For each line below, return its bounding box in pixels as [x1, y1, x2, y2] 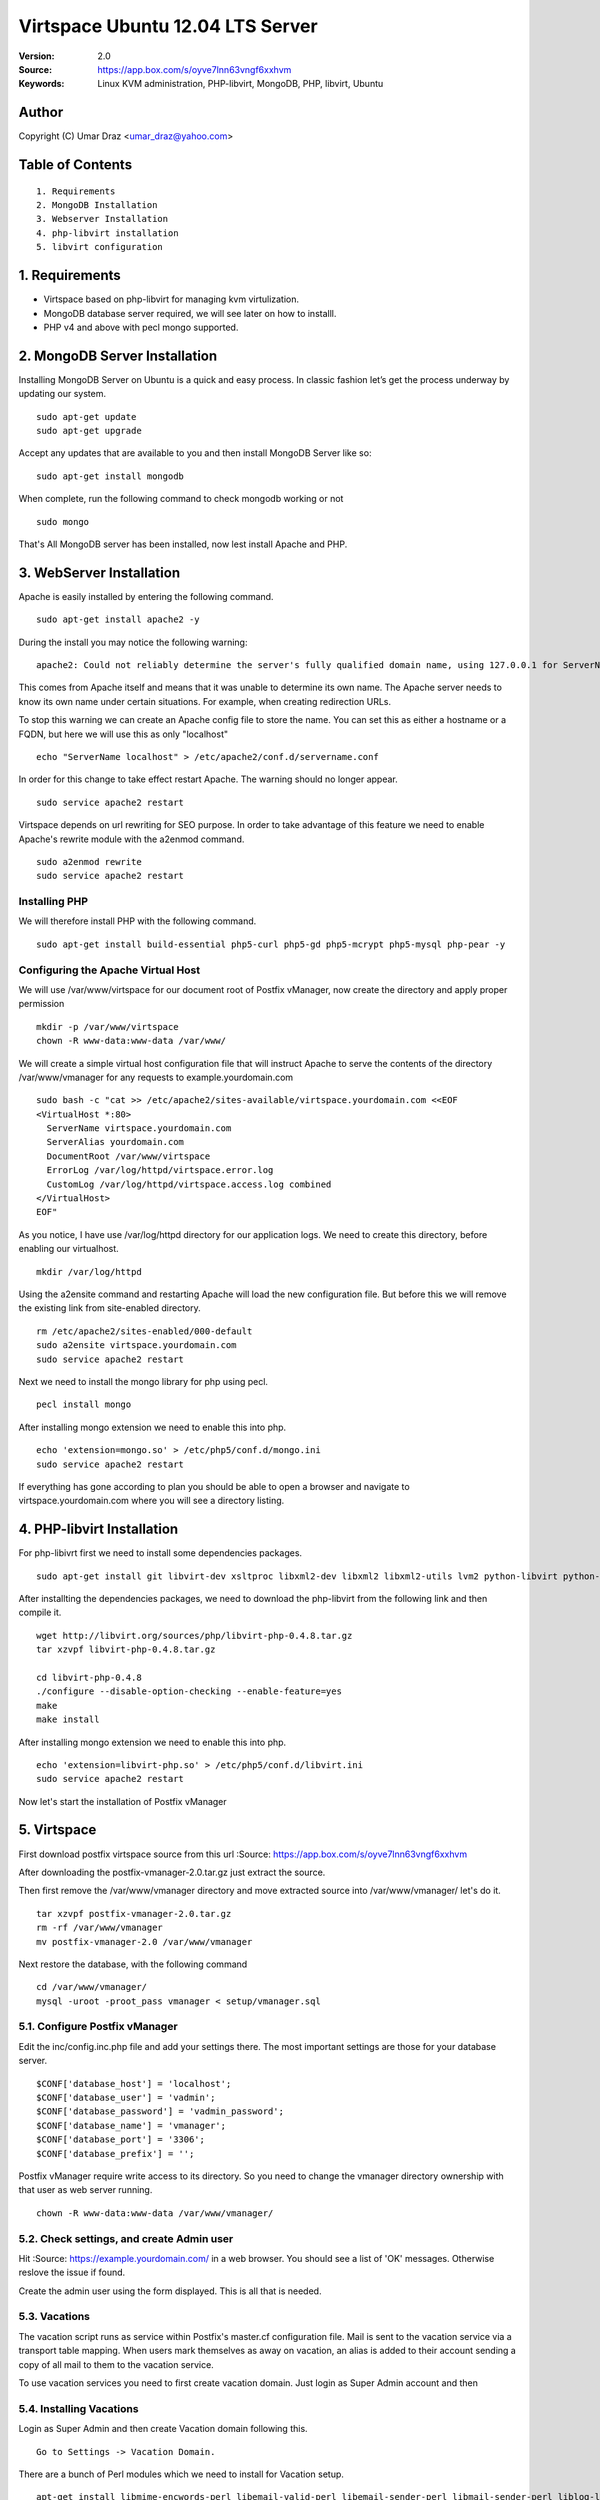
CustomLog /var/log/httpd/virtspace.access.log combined [46, 1178, 332, 1190]
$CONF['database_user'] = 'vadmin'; [36, 2092, 216, 2104]
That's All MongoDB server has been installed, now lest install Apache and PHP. [18, 538, 348, 550]
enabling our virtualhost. [18, 1243, 119, 1255]
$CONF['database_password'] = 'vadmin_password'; [36, 2106, 285, 2117]
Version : [18, 50, 55, 62]
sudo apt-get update [36, 411, 137, 422]
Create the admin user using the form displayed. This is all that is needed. [18, 2285, 322, 2297]
